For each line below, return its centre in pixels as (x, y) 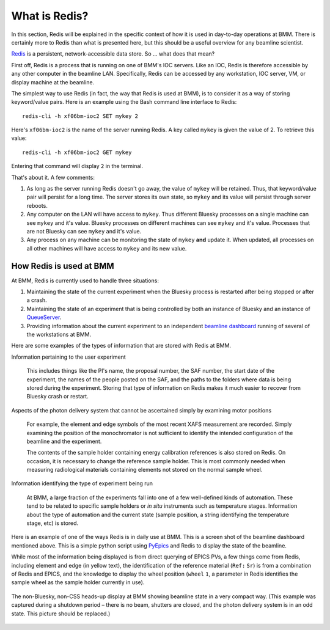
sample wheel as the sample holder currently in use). (78, 582)
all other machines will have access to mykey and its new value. (107, 248)
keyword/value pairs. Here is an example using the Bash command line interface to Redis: (124, 102)
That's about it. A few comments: (53, 177)
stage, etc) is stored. (53, 523)
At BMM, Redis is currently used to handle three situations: (85, 280)
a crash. (37, 300)
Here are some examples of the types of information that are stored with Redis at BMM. (121, 346)
